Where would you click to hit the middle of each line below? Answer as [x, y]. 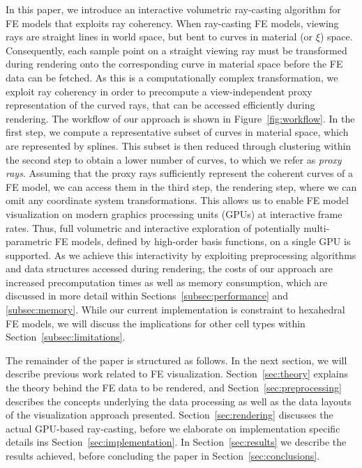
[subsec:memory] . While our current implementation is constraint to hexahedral [175, 310]
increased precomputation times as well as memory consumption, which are [167, 282]
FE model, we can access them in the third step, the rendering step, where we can [181, 186]
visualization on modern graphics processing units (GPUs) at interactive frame [174, 213]
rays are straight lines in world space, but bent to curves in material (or [159, 37]
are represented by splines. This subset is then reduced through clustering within [179, 145]
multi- [317, 227]
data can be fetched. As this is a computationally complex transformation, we [172, 77]
